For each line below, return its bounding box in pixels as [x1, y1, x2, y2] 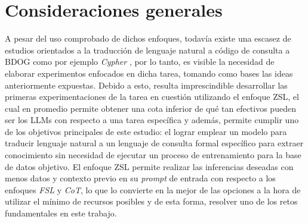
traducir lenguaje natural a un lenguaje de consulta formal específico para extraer [5, 137, 304, 149]
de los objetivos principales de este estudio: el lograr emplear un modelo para [5, 125, 287, 137]
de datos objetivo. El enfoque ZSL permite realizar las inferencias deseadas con [5, 160, 294, 172]
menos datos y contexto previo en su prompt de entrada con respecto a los [5, 172, 276, 184]
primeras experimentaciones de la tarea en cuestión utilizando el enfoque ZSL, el [5, 90, 299, 103]
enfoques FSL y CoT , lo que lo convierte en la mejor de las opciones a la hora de [5, 183, 301, 196]
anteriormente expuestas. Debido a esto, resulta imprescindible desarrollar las [5, 78, 288, 91]
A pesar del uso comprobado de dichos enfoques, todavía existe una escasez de [5, 32, 291, 45]
